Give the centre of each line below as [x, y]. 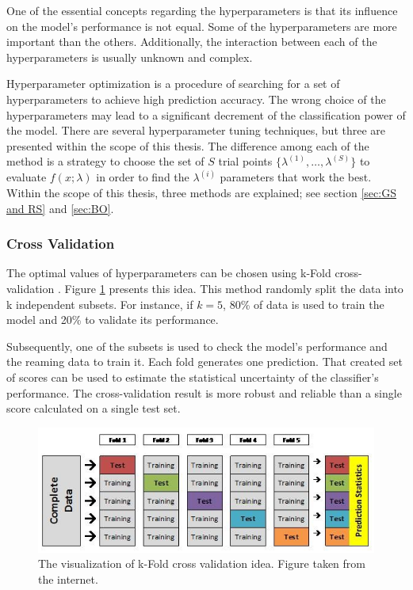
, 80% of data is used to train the [304, 304]
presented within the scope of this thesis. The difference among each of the [188, 145]
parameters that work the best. [296, 177]
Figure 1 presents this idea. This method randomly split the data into [234, 288]
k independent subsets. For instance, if [100, 304]
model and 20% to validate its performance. [113, 320]
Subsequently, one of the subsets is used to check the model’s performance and [197, 346]
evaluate [27, 177]
